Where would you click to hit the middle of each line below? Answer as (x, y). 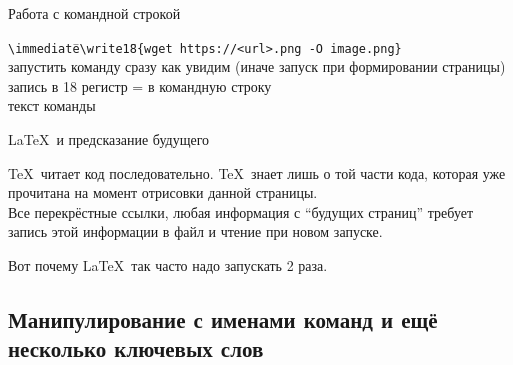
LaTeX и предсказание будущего (109, 139)
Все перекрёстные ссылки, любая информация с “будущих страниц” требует (241, 211)
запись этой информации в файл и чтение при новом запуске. (195, 231)
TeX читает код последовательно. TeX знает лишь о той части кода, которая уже (257, 172)
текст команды (52, 105)
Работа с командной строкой (94, 13)
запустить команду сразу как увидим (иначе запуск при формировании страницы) (257, 66)
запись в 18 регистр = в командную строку (140, 85)
